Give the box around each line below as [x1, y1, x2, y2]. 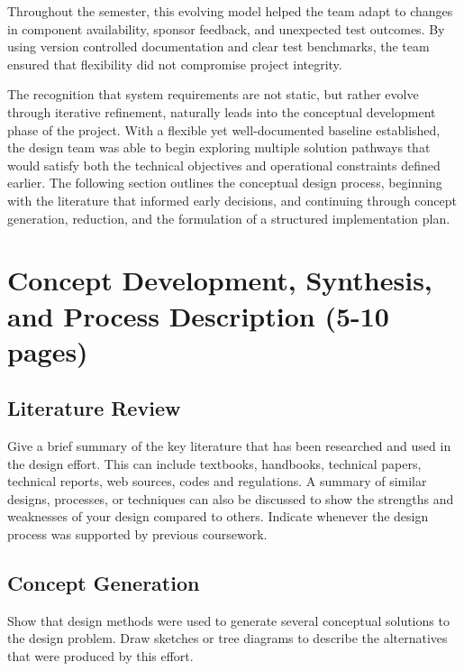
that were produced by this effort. [7, 647, 194, 666]
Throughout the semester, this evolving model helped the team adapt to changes [7, 2, 453, 20]
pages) [7, 332, 88, 369]
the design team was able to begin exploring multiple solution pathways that [7, 138, 431, 157]
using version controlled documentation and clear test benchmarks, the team [7, 37, 430, 56]
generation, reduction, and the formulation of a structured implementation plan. [7, 208, 450, 227]
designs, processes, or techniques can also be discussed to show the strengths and [7, 489, 454, 508]
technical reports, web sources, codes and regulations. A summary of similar [7, 472, 427, 491]
